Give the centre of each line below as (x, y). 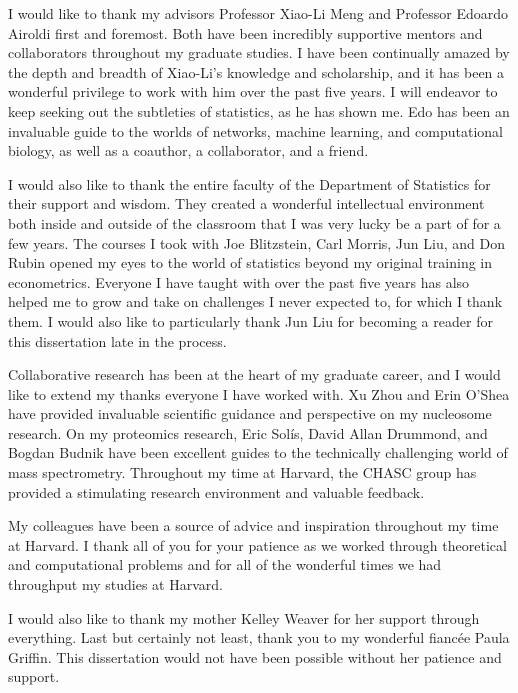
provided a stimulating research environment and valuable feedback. (216, 491)
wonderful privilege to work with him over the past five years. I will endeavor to (253, 91)
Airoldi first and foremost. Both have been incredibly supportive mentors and (245, 32)
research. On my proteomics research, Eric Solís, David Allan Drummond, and (248, 432)
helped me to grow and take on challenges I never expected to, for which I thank (255, 301)
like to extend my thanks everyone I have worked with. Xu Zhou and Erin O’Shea (259, 393)
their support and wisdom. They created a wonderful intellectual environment (246, 203)
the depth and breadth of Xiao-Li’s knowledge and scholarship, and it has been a (256, 71)
